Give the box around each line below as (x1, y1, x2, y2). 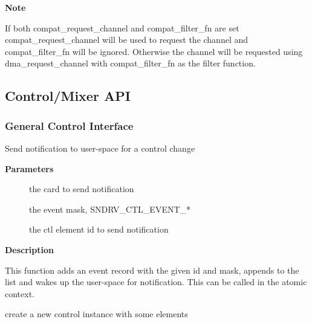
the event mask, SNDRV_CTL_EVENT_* (29, 202, 191, 215)
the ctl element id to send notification (29, 223, 169, 236)
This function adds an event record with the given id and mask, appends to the (5, 263, 299, 276)
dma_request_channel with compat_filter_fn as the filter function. (5, 57, 256, 69)
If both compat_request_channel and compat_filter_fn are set (5, 21, 239, 34)
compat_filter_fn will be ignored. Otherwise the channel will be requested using (5, 45, 303, 57)
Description (5, 243, 54, 256)
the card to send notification (29, 182, 134, 195)
